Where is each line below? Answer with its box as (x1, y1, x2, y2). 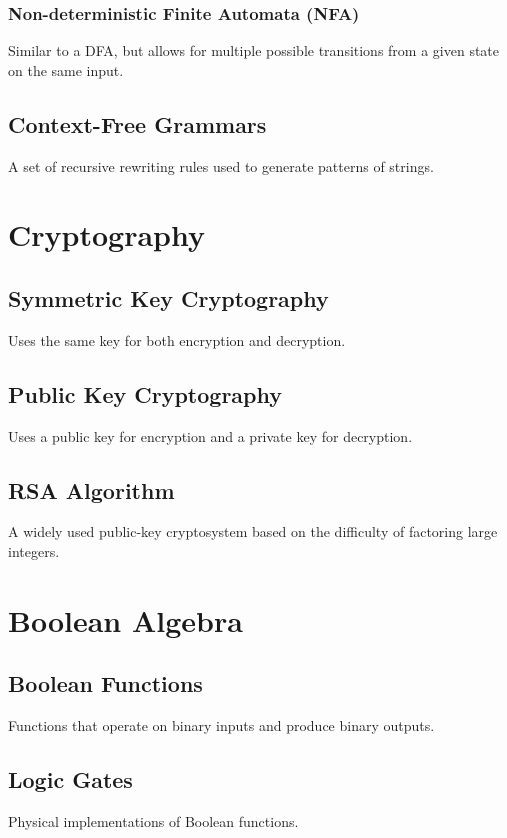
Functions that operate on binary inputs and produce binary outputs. (8, 715, 435, 736)
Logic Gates (8, 764, 133, 795)
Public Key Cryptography (8, 378, 283, 409)
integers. (8, 540, 60, 561)
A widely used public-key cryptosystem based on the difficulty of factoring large (8, 521, 498, 542)
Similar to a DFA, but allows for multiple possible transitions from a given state (8, 40, 500, 61)
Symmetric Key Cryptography (8, 282, 329, 313)
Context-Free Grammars (8, 108, 267, 139)
